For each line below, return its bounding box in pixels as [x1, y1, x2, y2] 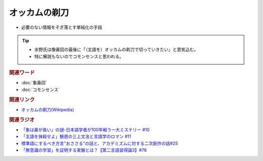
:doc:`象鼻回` [21, 80, 47, 86]
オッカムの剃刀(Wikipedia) [21, 107, 75, 112]
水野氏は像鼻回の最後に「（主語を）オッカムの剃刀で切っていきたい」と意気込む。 [34, 47, 199, 53]
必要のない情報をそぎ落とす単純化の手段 [21, 24, 102, 30]
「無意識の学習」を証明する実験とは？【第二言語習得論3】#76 [21, 147, 147, 153]
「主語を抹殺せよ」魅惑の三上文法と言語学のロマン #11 [21, 134, 131, 140]
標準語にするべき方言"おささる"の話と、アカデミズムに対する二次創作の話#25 [21, 140, 178, 146]
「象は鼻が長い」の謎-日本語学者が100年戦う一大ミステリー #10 [21, 126, 150, 132]
